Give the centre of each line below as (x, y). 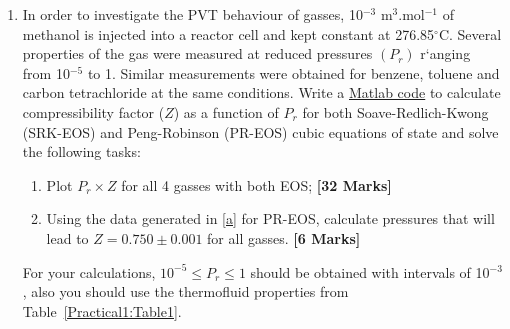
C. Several (470, 33)
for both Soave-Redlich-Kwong (395, 111)
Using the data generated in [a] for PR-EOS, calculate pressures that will (270, 218)
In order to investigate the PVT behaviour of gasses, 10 (192, 14)
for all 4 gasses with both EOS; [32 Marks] (256, 184)
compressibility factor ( (93, 111)
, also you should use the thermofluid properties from (185, 291)
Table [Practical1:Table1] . (102, 310)
